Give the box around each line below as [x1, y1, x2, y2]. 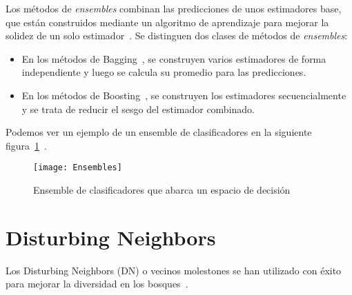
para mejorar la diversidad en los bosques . [6, 276, 188, 291]
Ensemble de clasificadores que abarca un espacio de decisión [33, 183, 291, 196]
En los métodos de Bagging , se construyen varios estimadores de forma [21, 51, 326, 65]
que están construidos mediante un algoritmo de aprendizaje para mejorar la [6, 14, 329, 29]
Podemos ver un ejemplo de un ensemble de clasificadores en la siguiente [6, 125, 312, 139]
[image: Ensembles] [33, 163, 122, 173]
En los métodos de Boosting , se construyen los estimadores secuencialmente [21, 88, 346, 102]
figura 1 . [6, 138, 47, 152]
